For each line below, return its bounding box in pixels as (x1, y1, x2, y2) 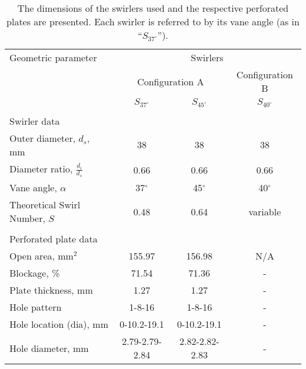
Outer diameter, (9, 131, 76, 145)
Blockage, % (9, 266, 60, 280)
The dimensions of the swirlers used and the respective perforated (17, 1, 289, 15)
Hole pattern (9, 300, 62, 314)
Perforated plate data (9, 232, 98, 246)
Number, (9, 211, 45, 225)
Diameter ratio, (9, 161, 73, 175)
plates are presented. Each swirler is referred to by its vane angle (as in (6, 15, 300, 28)
